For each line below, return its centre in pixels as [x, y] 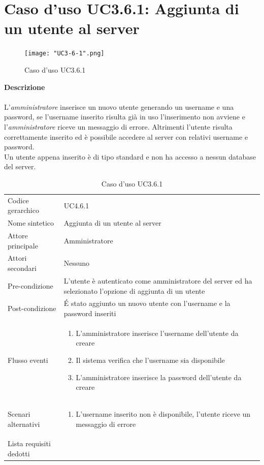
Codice [18, 200]
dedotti [19, 454]
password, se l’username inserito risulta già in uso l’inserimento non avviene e [125, 117]
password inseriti [90, 313]
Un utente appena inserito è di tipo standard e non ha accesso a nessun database [130, 156]
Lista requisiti [29, 443]
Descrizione [25, 87]
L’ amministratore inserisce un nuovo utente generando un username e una [119, 106]
